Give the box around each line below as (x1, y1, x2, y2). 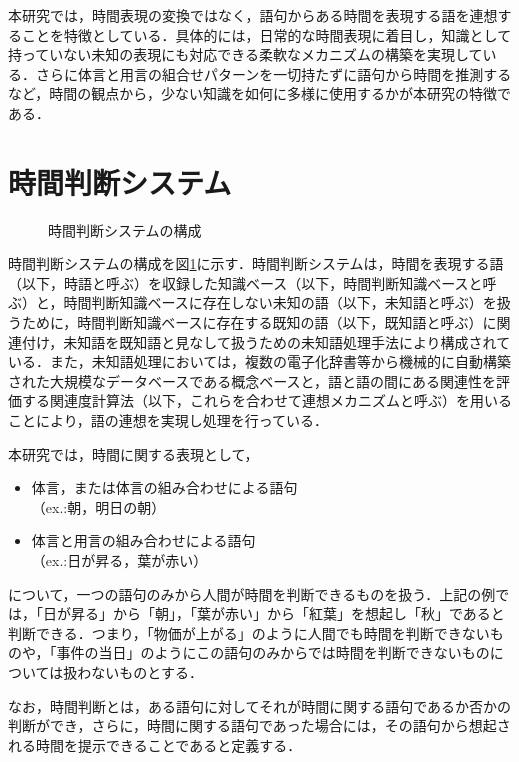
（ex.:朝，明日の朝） (31, 496, 166, 517)
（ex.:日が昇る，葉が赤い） (31, 550, 208, 570)
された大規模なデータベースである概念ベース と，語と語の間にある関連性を (8, 370, 496, 391)
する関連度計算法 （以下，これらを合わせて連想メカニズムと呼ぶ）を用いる (21, 390, 512, 411)
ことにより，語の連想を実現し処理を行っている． (8, 410, 329, 431)
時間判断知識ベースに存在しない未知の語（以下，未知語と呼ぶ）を (63, 292, 497, 313)
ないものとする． (91, 661, 203, 682)
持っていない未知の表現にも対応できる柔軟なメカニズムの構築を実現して (8, 44, 483, 65)
